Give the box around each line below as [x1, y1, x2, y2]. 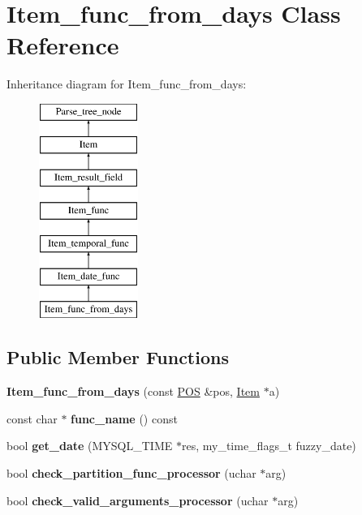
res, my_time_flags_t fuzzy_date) [181, 437, 356, 454]
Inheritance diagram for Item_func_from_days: [6, 75, 247, 92]
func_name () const [71, 410, 178, 427]
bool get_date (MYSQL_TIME [6, 437, 173, 454]
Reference [6, 28, 119, 62]
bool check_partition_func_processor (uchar [6, 465, 256, 482]
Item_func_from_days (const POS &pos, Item [6, 383, 260, 400]
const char [6, 410, 58, 427]
